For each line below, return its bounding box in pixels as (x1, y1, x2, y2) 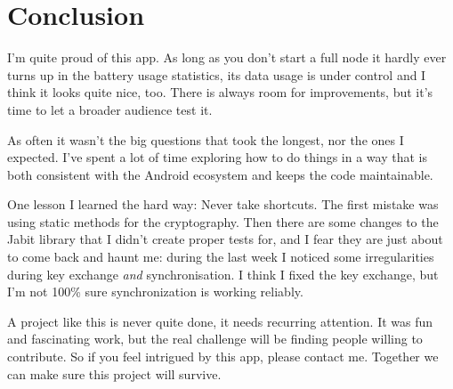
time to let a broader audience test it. (7, 100, 213, 118)
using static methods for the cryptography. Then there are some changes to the (7, 212, 439, 231)
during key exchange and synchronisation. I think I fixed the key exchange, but (7, 264, 439, 283)
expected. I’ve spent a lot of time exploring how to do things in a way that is (7, 148, 427, 166)
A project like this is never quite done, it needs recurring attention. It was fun (7, 312, 433, 330)
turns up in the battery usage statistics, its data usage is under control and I (7, 65, 426, 84)
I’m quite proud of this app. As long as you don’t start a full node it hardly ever (7, 48, 447, 67)
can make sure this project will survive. (7, 364, 222, 383)
